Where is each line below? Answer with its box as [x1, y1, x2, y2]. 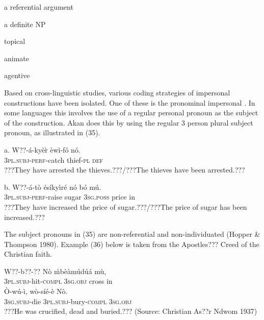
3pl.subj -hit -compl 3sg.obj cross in [4, 276, 113, 286]
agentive [4, 70, 30, 81]
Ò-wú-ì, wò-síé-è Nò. [4, 286, 68, 297]
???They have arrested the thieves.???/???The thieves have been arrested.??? [4, 164, 245, 175]
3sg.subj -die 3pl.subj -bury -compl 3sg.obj [4, 296, 132, 306]
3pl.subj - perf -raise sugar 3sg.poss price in [4, 191, 135, 202]
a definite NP [4, 18, 46, 29]
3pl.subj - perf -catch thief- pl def [4, 154, 103, 165]
